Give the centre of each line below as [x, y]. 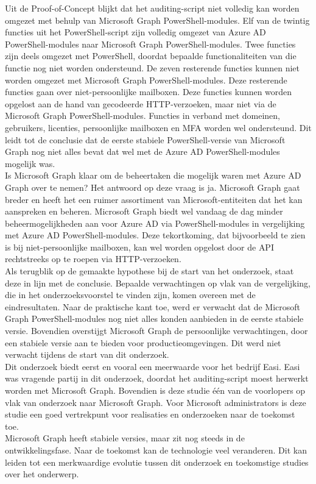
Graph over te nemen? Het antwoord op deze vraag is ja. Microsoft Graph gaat [153, 187]
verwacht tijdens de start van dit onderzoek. [87, 354]
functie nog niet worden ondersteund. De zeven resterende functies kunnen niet [152, 67]
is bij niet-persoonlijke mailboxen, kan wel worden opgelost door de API [139, 247]
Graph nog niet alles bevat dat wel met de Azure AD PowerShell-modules [142, 151]
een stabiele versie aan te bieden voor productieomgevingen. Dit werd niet [143, 342]
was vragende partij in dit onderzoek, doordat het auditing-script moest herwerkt [157, 378]
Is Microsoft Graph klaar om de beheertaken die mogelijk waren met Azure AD [153, 175]
